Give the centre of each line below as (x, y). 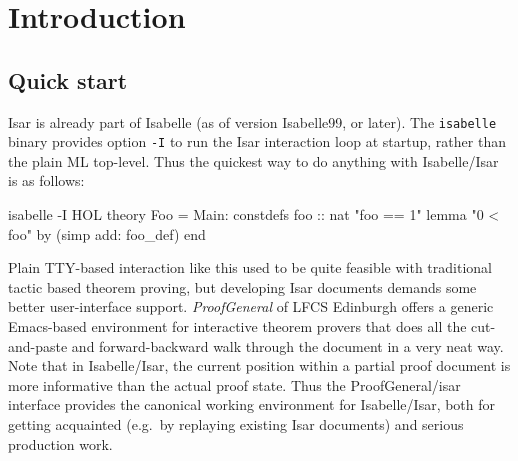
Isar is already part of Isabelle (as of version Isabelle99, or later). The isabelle (252, 121)
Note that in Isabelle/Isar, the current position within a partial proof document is (259, 365)
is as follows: (46, 180)
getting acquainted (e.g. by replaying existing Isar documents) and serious (236, 424)
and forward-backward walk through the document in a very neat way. (287, 345)
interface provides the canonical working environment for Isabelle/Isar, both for (252, 404)
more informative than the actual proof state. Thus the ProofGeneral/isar (234, 384)
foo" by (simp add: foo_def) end (107, 233)
